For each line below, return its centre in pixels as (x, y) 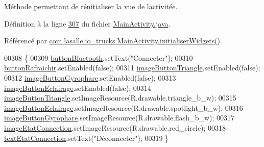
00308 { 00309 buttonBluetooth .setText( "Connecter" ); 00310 (99, 57)
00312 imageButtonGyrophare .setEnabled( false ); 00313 (90, 77)
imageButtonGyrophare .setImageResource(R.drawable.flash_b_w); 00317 (119, 118)
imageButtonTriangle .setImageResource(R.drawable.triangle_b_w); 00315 (120, 98)
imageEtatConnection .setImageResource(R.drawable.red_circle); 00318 (115, 127)
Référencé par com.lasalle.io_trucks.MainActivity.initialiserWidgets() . (113, 41)
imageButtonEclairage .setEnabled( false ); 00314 (78, 88)
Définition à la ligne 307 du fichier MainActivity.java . (87, 23)
